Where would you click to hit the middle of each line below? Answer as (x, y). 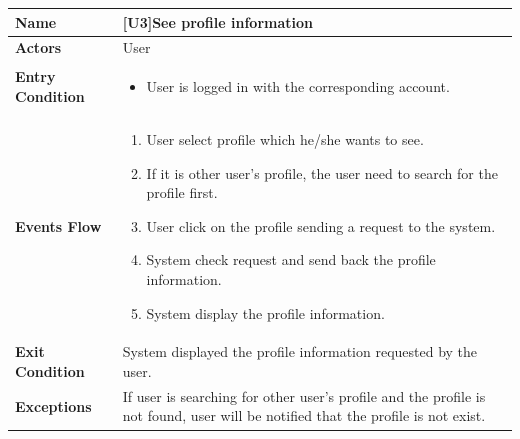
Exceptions (53, 405)
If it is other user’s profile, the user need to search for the (322, 172)
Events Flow (58, 225)
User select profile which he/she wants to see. (285, 139)
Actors (38, 47)
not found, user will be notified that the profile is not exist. (304, 415)
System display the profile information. (265, 312)
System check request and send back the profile (291, 259)
